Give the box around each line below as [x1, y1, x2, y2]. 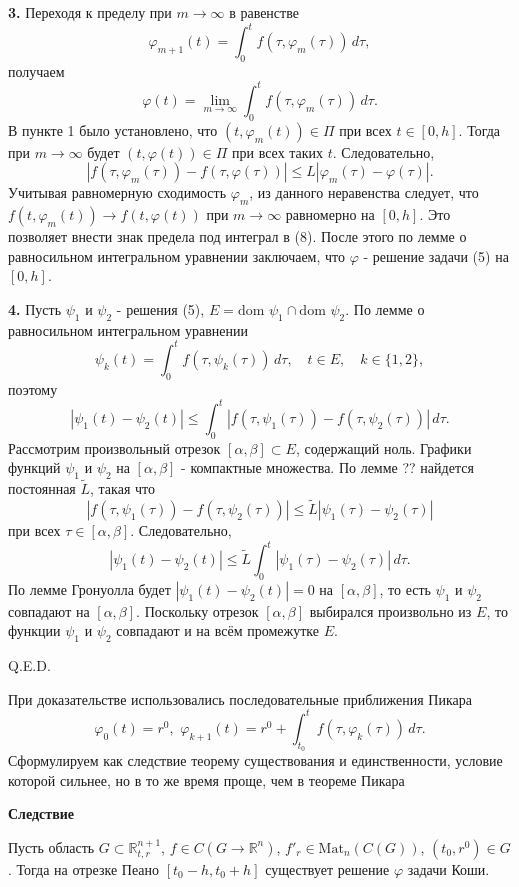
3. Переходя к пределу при [8, 2, 172, 22]
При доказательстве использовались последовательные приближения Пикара [8, 688, 472, 709]
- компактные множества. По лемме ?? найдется [181, 457, 474, 478]
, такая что [90, 478, 155, 499]
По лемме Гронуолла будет [8, 578, 171, 599]
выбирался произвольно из [309, 600, 472, 621]
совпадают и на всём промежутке [116, 620, 319, 641]
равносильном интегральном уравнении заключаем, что [8, 245, 345, 266]
